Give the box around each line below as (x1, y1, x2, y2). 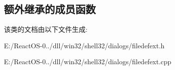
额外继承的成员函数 (4, 1, 96, 16)
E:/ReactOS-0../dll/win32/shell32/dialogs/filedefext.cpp (4, 56, 172, 67)
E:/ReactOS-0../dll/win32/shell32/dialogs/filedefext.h (4, 40, 165, 50)
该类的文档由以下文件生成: (4, 24, 87, 34)
